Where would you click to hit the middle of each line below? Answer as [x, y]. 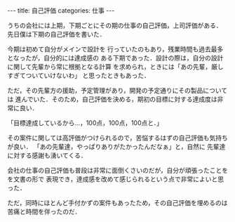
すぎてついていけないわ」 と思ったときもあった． [79, 76]
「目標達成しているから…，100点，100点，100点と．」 [85, 123]
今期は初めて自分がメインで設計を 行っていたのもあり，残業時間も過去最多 [115, 49]
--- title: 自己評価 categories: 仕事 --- [61, 11]
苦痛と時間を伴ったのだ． [44, 211]
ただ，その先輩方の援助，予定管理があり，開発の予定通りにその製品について [117, 90]
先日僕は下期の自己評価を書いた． [56, 34]
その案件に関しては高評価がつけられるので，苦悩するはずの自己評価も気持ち [117, 138]
